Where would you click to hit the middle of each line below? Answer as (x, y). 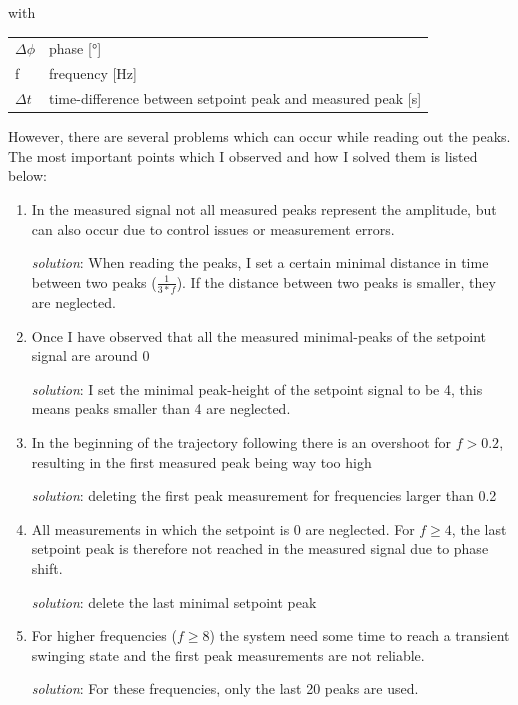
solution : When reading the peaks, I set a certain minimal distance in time (260, 262)
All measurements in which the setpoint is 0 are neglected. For (223, 528)
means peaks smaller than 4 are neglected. (161, 408)
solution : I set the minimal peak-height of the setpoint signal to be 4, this (257, 388)
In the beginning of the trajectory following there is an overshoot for (241, 441)
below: (27, 175)
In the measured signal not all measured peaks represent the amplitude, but (264, 208)
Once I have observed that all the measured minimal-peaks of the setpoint (258, 335)
